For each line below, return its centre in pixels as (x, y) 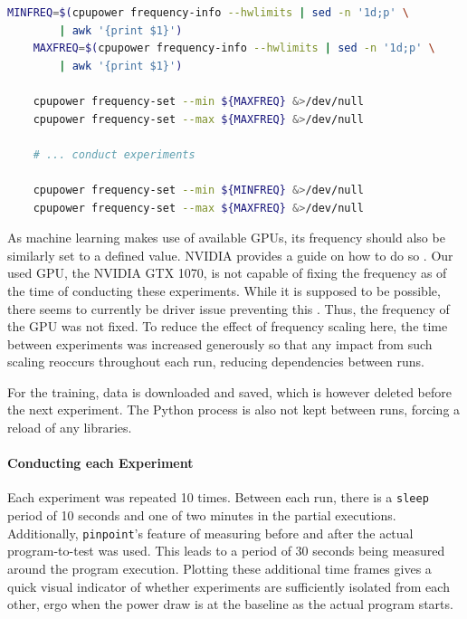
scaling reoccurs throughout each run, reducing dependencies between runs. (216, 362)
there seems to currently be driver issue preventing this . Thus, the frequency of (229, 308)
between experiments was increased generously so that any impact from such (220, 343)
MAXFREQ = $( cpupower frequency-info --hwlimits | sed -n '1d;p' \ (234, 48)
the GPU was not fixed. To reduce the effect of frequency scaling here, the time (228, 326)
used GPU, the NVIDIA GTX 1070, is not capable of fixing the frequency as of (227, 273)
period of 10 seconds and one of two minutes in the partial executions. (202, 515)
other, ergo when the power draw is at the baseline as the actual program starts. (230, 604)
